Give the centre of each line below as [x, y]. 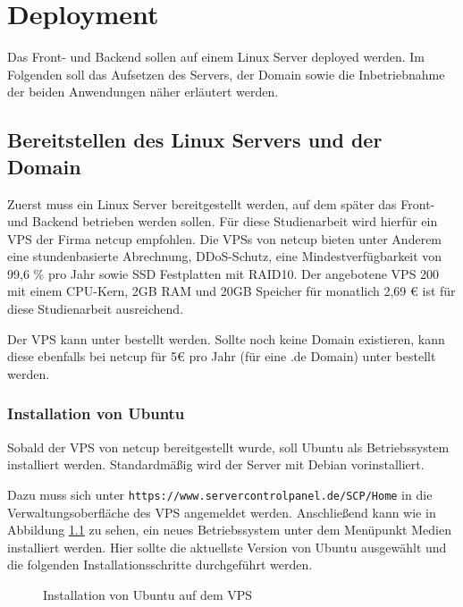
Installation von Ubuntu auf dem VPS [148, 594]
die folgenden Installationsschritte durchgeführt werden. [160, 565]
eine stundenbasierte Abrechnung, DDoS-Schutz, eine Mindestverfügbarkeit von [225, 256]
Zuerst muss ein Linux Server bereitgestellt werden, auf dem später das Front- [221, 203]
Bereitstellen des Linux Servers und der [195, 140]
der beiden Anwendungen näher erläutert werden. [143, 92]
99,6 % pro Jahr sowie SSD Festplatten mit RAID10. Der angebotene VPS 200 [223, 273]
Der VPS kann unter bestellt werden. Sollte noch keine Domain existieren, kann [226, 338]
